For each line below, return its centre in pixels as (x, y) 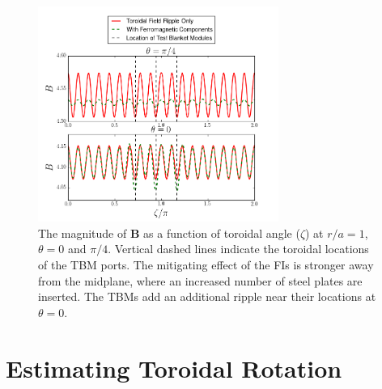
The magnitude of (83, 233)
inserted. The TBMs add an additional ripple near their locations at (207, 296)
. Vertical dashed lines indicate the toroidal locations (238, 249)
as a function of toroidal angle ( (222, 233)
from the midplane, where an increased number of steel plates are (200, 280)
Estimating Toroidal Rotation (174, 368)
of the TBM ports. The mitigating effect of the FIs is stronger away (206, 264)
